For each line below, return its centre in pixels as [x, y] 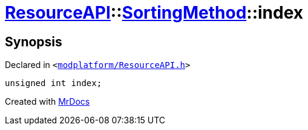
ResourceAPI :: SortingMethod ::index [154, 13]
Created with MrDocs [48, 102]
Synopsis [34, 42]
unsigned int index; [54, 83]
